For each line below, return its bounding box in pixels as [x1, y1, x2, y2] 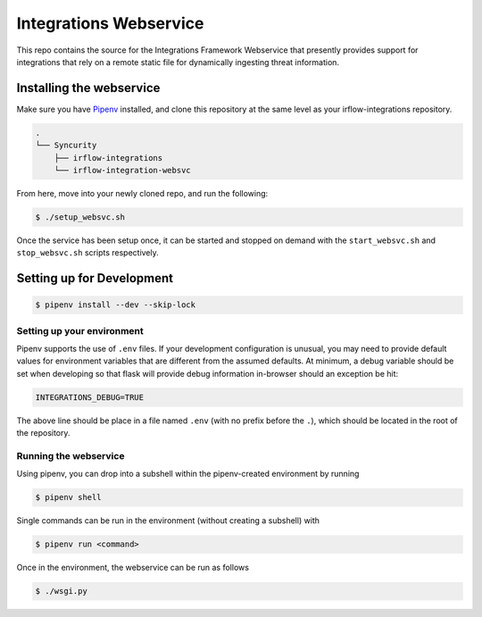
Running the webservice [16, 449, 125, 462]
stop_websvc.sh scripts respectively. [16, 247, 160, 258]
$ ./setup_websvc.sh [35, 212, 125, 222]
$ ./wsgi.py [35, 586, 88, 596]
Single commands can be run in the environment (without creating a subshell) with [16, 515, 320, 526]
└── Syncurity [35, 140, 97, 151]
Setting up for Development [16, 271, 174, 286]
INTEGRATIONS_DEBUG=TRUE [35, 392, 145, 402]
